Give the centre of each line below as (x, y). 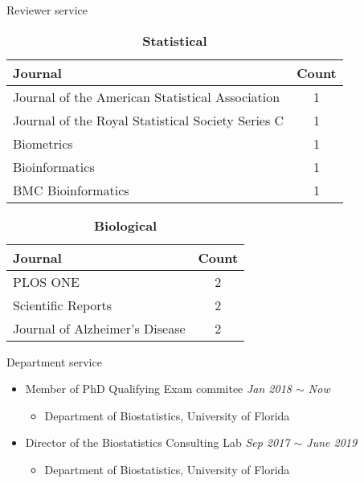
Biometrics (43, 143)
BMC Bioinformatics (71, 190)
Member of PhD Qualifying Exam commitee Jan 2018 (158, 389)
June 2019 (332, 442)
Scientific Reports (63, 305)
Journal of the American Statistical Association (147, 96)
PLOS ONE (46, 281)
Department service (54, 361)
